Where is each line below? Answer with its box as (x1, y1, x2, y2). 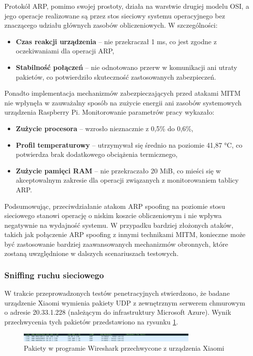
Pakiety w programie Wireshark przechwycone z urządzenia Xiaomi (24, 343, 224, 353)
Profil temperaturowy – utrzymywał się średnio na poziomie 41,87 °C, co (16, 139, 242, 150)
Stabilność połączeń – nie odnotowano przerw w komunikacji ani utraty (16, 62, 237, 72)
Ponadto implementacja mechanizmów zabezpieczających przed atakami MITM (4, 88, 241, 98)
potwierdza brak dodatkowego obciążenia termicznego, (16, 149, 178, 159)
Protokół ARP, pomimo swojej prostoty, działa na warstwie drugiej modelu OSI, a (4, 1, 249, 11)
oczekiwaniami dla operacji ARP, (16, 46, 115, 56)
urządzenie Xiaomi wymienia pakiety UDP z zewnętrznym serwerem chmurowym (4, 297, 246, 307)
